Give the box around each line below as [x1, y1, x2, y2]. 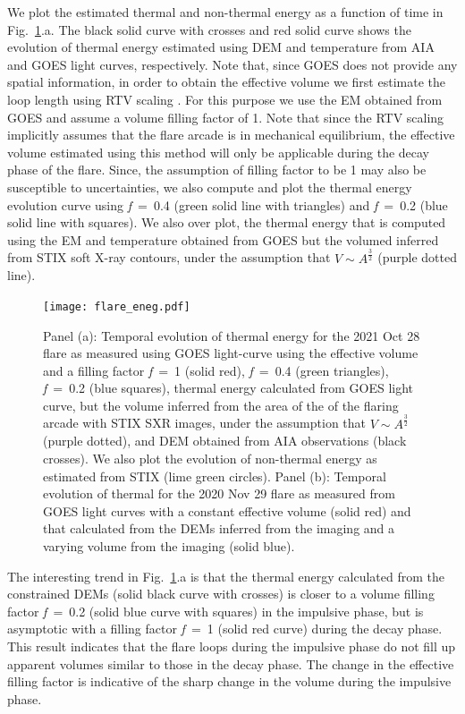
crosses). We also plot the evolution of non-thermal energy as [43, 449, 377, 468]
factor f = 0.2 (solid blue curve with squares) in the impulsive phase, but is [7, 601, 424, 620]
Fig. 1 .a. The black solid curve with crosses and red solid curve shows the [7, 20, 411, 38]
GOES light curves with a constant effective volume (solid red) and [43, 501, 411, 520]
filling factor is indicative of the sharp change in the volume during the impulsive [7, 672, 452, 691]
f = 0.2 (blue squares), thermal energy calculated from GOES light [43, 378, 414, 397]
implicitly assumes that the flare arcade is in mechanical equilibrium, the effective [7, 125, 455, 144]
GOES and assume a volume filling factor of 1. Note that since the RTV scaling [7, 107, 444, 126]
